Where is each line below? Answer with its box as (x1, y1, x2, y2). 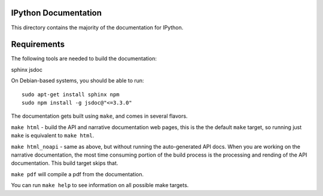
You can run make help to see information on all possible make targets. (11, 182, 189, 189)
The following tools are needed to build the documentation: (11, 55, 157, 62)
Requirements (11, 39, 65, 50)
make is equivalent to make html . (11, 132, 95, 139)
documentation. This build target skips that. (11, 160, 118, 167)
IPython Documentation (11, 8, 102, 18)
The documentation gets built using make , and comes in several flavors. (11, 112, 188, 120)
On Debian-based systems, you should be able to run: (11, 77, 144, 84)
